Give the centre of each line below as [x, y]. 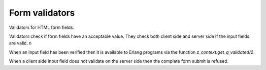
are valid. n [20, 43]
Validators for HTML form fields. [42, 27]
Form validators [42, 13]
